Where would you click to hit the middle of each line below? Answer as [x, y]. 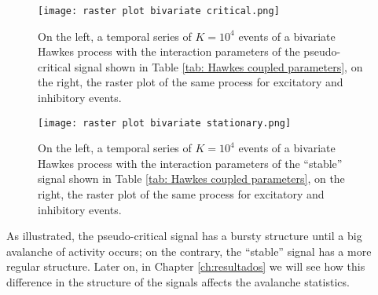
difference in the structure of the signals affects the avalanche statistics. [178, 282]
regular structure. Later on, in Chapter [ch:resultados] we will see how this [186, 266]
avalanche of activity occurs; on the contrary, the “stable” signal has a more [189, 251]
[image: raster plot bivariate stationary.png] [165, 123]
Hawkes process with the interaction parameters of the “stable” [190, 163]
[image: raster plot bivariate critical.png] [159, 11]
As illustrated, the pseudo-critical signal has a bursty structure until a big [184, 236]
